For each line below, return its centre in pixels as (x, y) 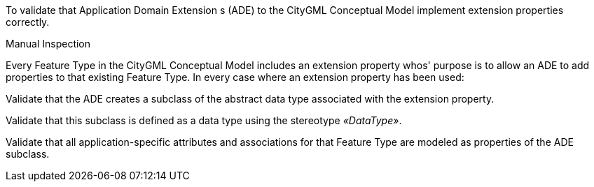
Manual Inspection (48, 44)
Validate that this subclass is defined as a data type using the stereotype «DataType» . (204, 120)
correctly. (28, 22)
